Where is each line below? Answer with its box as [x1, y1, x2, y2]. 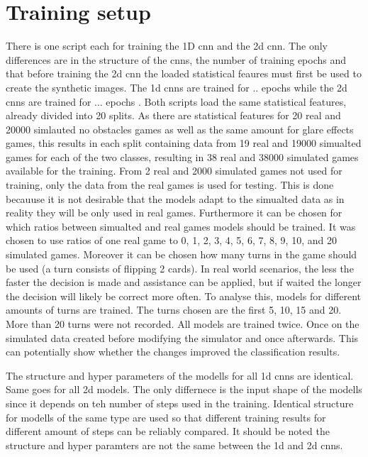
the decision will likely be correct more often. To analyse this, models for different [6, 288, 361, 303]
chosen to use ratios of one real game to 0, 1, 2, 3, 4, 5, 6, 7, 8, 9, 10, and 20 [6, 233, 337, 248]
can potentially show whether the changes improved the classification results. [6, 344, 340, 359]
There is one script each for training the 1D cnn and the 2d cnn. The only [6, 38, 328, 53]
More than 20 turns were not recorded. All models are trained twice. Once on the [6, 316, 359, 331]
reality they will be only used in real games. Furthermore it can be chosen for [6, 205, 342, 220]
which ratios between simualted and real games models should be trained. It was [6, 219, 356, 233]
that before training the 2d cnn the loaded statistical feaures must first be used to [6, 66, 362, 81]
